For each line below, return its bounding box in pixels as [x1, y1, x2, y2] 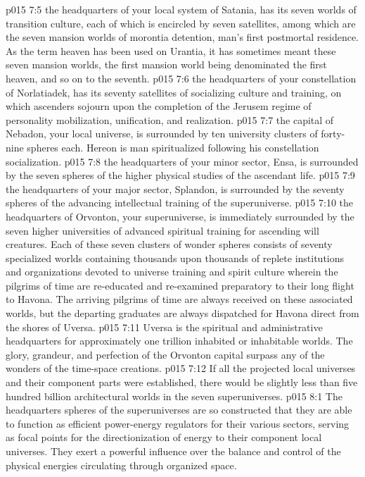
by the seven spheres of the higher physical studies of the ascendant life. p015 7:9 [6, 168, 355, 182]
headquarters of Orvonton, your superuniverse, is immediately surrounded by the [6, 209, 354, 223]
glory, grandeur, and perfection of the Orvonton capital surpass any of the [6, 347, 325, 361]
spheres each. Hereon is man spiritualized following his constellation [27, 140, 319, 154]
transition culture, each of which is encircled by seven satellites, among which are [6, 16, 356, 30]
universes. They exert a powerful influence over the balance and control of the [6, 444, 341, 458]
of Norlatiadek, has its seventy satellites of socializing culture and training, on [6, 85, 342, 99]
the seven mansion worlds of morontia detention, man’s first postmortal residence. [6, 30, 359, 44]
